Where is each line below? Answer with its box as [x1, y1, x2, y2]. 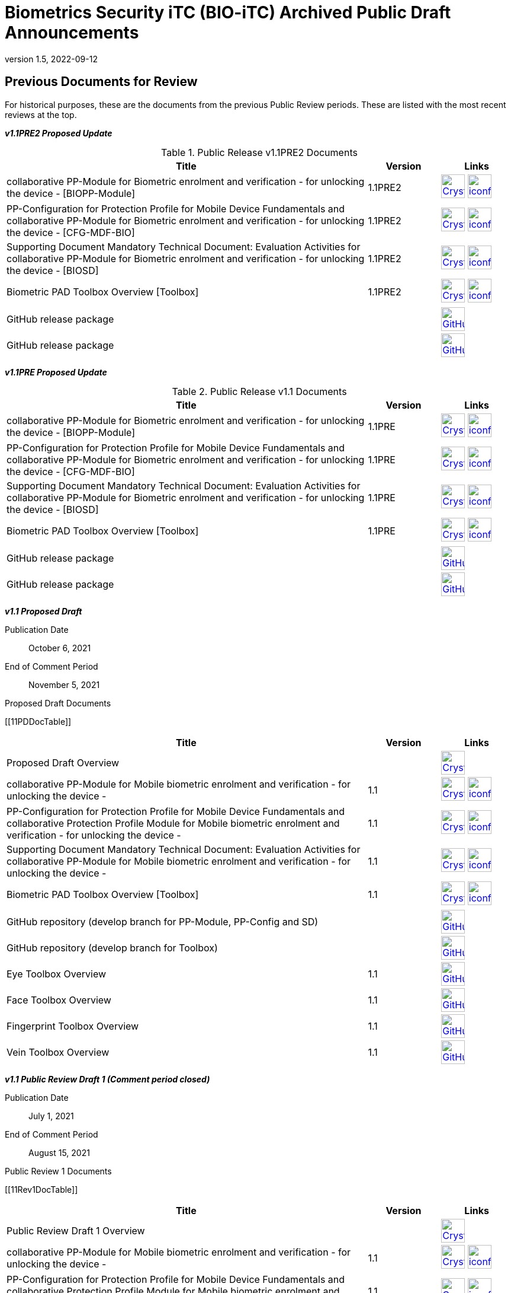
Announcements [5, 23, 139, 43]
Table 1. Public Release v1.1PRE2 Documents [161, 146, 358, 158]
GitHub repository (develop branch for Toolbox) [7, 941, 218, 954]
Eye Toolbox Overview [7, 967, 107, 980]
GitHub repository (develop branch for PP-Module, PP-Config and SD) [7, 915, 319, 928]
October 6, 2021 [28, 642, 91, 653]
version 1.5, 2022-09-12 [5, 53, 98, 64]
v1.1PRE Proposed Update [5, 367, 107, 377]
